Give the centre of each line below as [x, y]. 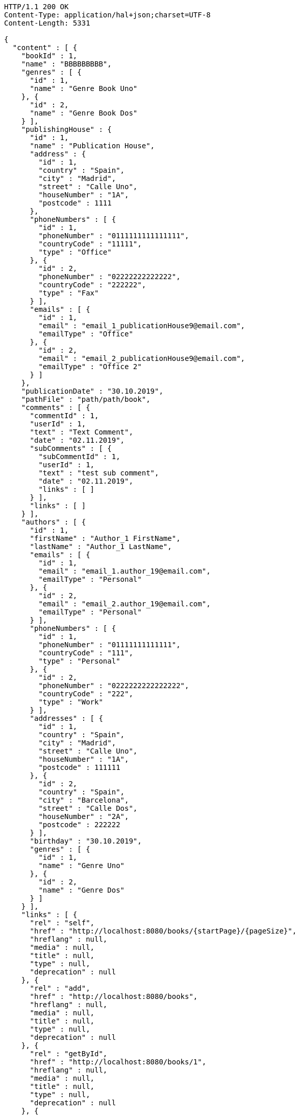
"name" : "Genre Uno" [82, 866]
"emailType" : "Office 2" [90, 367]
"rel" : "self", [62, 923]
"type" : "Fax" [69, 293]
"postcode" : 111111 [79, 767]
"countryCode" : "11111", [90, 244]
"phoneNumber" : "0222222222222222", [114, 686]
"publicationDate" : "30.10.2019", [92, 391]
